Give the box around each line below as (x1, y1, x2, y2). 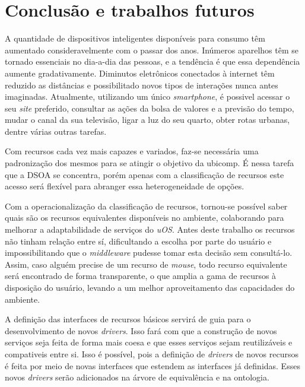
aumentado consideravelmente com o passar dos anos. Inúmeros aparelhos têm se (5, 43, 298, 56)
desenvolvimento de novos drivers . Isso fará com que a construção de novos (5, 324, 277, 337)
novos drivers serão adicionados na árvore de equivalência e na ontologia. (5, 371, 269, 383)
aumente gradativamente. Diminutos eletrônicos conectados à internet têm (5, 66, 275, 79)
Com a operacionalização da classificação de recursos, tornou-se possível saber (5, 199, 288, 212)
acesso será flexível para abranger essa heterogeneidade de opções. (5, 180, 244, 192)
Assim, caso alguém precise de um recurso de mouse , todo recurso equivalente (5, 258, 287, 270)
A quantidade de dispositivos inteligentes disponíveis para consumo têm (5, 32, 265, 45)
